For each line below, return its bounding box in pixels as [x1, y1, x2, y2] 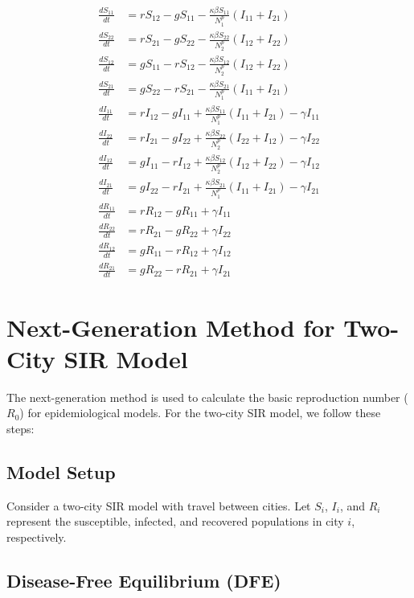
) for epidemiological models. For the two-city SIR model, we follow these [19, 404, 381, 421]
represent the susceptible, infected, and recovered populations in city [6, 513, 344, 530]
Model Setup [6, 459, 116, 484]
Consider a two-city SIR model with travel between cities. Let [6, 497, 311, 514]
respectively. [6, 528, 67, 545]
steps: [6, 420, 35, 436]
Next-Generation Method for [6, 310, 335, 343]
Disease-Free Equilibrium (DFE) [6, 567, 281, 592]
